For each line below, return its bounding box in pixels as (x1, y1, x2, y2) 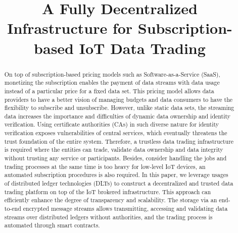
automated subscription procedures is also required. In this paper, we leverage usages (4, 170, 228, 179)
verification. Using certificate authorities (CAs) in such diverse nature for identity (4, 120, 219, 129)
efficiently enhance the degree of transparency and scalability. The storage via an (4, 196, 217, 204)
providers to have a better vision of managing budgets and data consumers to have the (4, 95, 233, 103)
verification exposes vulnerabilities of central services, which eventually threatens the (4, 129, 227, 137)
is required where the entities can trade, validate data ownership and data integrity (4, 145, 223, 154)
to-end (4, 204, 21, 213)
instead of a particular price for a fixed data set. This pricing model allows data (4, 86, 214, 95)
